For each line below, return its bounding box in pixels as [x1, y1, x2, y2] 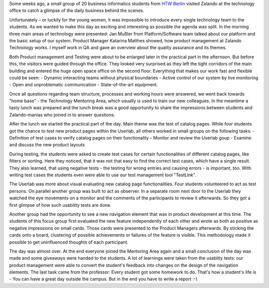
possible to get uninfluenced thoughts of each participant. [9, 239, 129, 245]
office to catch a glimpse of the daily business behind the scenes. [9, 7, 144, 13]
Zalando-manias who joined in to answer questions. [9, 112, 116, 118]
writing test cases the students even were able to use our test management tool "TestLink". [9, 172, 196, 178]
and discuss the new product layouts [9, 142, 85, 148]
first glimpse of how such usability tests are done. [9, 202, 112, 208]
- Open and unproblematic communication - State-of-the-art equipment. [9, 82, 158, 88]
